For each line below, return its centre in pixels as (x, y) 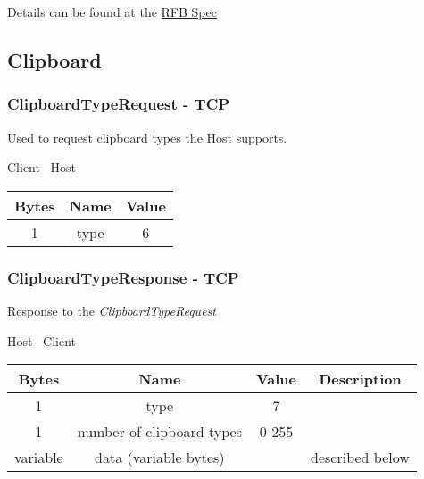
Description (360, 379)
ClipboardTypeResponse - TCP (123, 277)
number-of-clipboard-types (159, 432)
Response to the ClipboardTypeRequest (112, 310)
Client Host (42, 167)
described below (360, 458)
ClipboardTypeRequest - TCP (119, 104)
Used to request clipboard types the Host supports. (147, 137)
